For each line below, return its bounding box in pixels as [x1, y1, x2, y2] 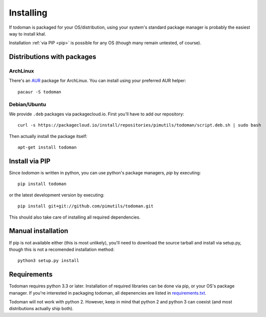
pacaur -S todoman [18, 89, 62, 94]
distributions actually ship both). [9, 306, 74, 312]
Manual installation [9, 227, 69, 235]
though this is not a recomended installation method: [9, 246, 115, 252]
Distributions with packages [9, 53, 97, 61]
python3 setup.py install [18, 258, 80, 263]
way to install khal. [9, 31, 46, 37]
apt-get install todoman [18, 145, 77, 150]
